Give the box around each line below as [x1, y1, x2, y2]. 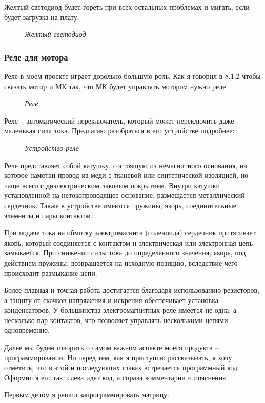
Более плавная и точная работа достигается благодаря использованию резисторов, [4, 285, 260, 295]
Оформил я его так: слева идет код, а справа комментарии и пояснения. [4, 372, 228, 382]
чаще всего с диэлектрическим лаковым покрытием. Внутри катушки [4, 179, 220, 190]
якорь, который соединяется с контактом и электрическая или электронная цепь [4, 237, 253, 248]
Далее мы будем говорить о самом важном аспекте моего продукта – [4, 342, 219, 353]
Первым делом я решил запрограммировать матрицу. [4, 389, 170, 400]
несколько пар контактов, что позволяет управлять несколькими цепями [4, 314, 228, 325]
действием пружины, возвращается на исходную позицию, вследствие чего [4, 257, 238, 268]
